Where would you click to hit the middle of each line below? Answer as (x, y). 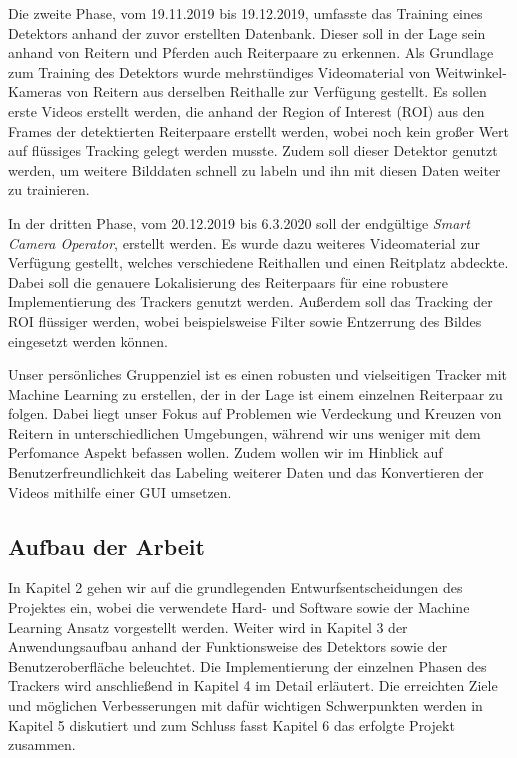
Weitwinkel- (470, 71)
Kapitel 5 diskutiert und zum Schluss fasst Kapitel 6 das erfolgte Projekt (231, 724)
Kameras (35, 91)
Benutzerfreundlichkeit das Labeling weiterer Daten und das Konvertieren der (246, 472)
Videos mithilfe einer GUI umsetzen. (120, 491)
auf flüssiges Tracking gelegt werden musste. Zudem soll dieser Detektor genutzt (253, 150)
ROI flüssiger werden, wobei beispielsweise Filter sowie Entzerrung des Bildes (245, 320)
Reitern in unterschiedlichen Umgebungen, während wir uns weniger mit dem (244, 432)
